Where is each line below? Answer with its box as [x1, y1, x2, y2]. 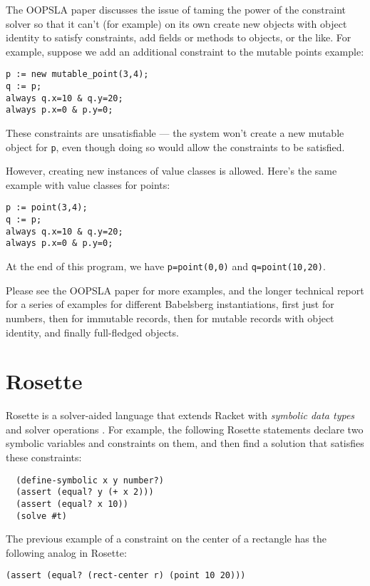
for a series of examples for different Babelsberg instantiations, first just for [6, 297, 334, 312]
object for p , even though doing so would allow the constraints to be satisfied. [6, 139, 345, 154]
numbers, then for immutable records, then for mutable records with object [6, 310, 334, 325]
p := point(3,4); [6, 202, 88, 213]
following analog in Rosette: [6, 545, 127, 560]
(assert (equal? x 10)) [16, 498, 128, 509]
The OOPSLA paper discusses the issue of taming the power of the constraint [6, 2, 346, 16]
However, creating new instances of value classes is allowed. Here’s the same [6, 163, 337, 178]
